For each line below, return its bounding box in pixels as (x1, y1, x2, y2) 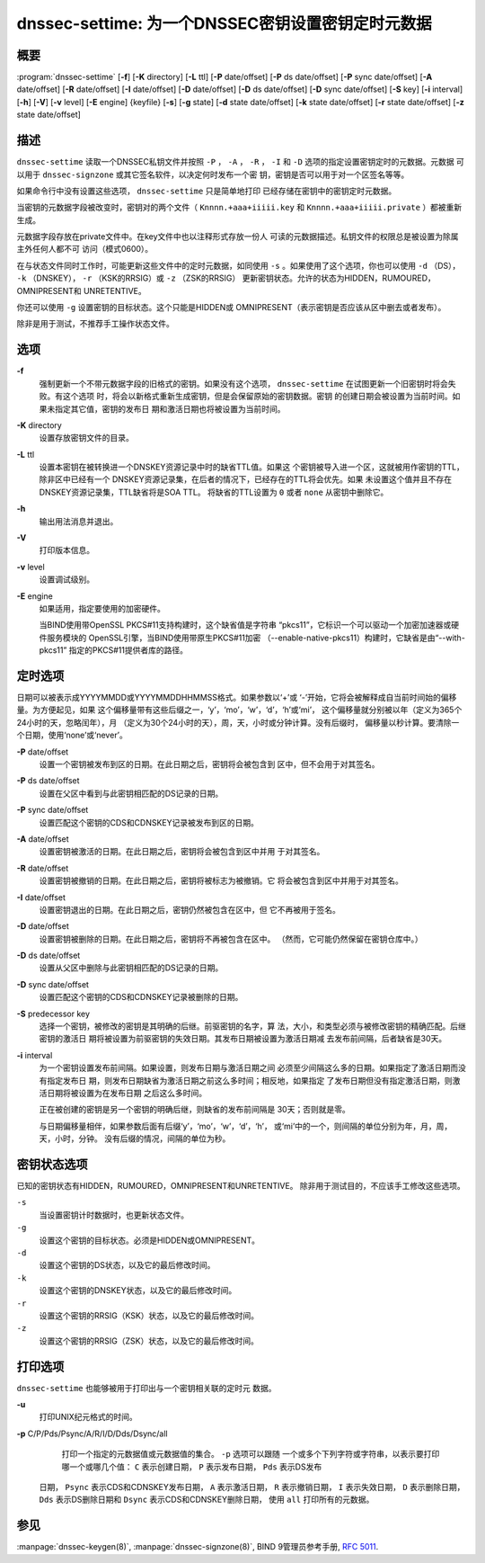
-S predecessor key (16, 1008, 90, 1019)
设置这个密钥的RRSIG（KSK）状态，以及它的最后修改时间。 (39, 1309, 260, 1321)
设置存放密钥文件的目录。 (39, 433, 134, 443)
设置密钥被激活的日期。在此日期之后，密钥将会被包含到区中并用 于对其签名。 (39, 846, 325, 857)
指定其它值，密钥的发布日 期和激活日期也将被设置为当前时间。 (54, 403, 286, 414)
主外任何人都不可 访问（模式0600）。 (16, 244, 154, 255)
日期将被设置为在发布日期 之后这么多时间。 (46, 1088, 207, 1098)
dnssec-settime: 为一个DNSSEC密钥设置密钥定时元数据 (16, 13, 433, 33)
